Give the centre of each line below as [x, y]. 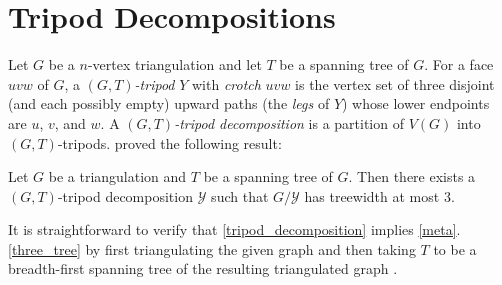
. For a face [459, 64]
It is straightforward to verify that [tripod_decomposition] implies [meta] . [234, 229]
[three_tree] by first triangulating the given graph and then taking [212, 248]
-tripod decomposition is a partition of [289, 122]
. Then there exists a [412, 176]
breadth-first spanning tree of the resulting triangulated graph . [203, 268]
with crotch [226, 83]
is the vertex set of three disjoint [395, 83]
